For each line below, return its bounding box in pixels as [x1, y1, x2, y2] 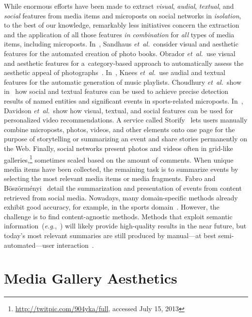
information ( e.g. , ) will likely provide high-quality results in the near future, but [4, 221, 247, 231]
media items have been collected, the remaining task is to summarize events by [4, 164, 238, 174]
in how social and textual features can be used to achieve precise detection [4, 86, 229, 96]
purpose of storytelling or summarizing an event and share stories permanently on [4, 134, 248, 144]
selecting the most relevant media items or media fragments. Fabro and [4, 173, 216, 183]
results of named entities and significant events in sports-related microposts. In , [4, 95, 243, 106]
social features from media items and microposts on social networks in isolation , [4, 10, 241, 20]
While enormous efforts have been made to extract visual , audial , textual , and [4, 1, 234, 11]
